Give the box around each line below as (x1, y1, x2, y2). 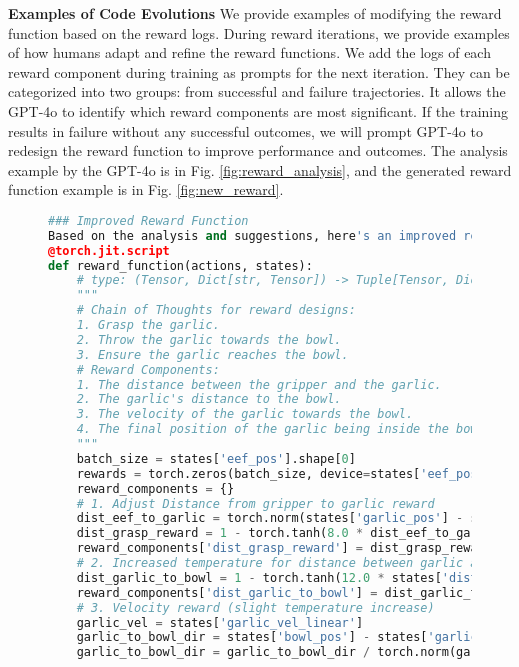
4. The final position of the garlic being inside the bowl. (76, 422, 492, 437)
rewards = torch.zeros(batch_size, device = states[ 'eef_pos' (76, 466, 485, 481)
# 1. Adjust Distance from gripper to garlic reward (76, 496, 435, 511)
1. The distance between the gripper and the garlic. (76, 377, 442, 392)
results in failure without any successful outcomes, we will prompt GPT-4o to (8, 120, 483, 141)
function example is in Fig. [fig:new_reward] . (8, 179, 284, 200)
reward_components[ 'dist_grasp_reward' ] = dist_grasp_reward (76, 541, 492, 556)
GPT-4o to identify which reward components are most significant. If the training (8, 100, 509, 121)
